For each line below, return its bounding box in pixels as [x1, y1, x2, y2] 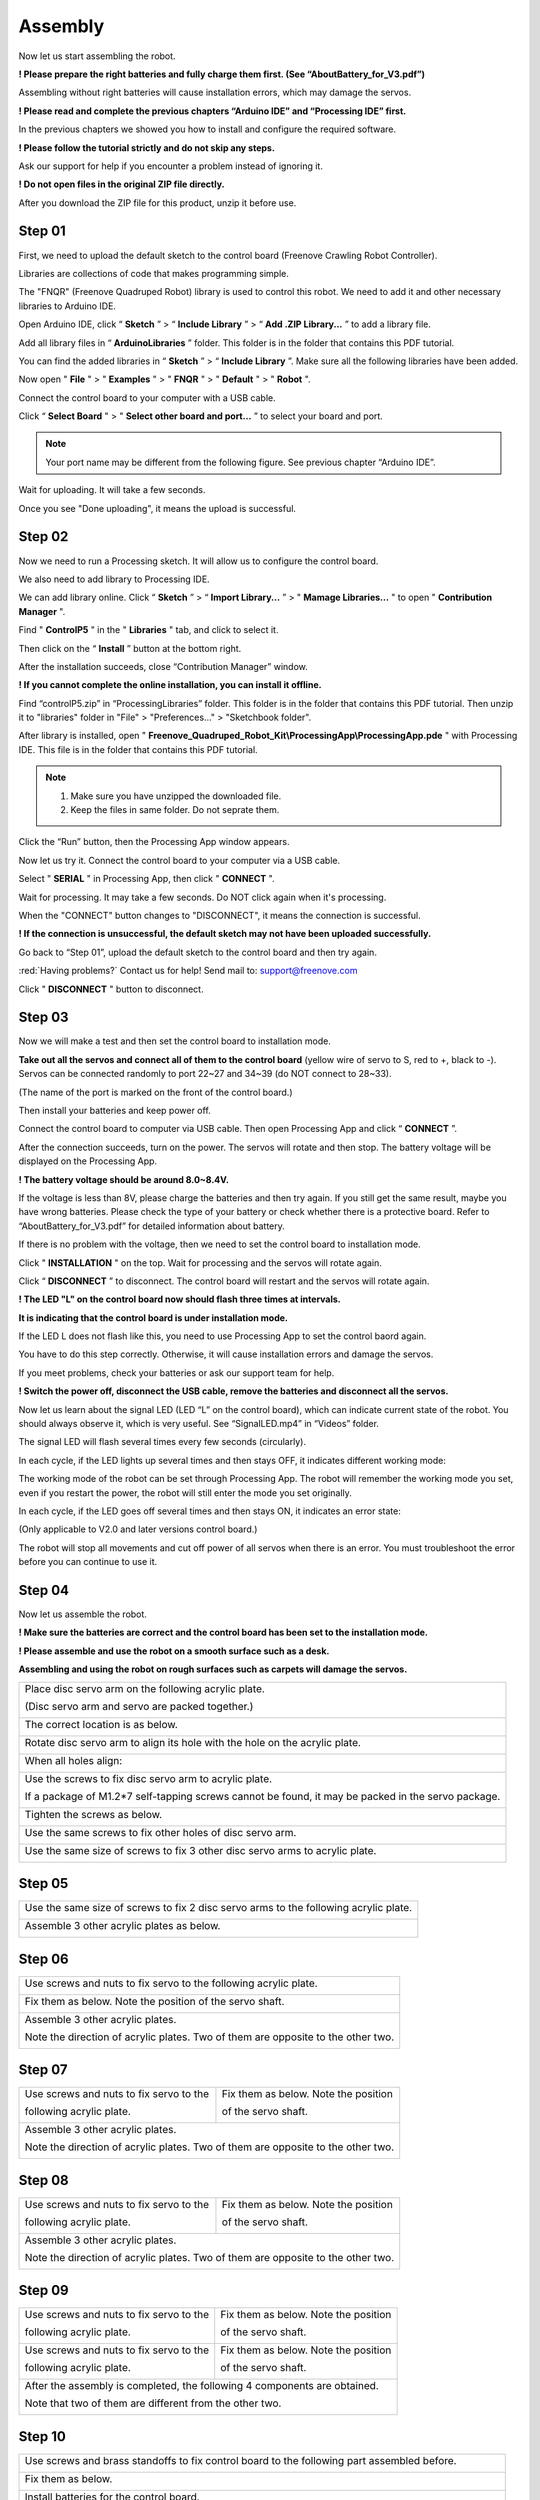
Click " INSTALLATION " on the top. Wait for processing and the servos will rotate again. [18, 1256, 382, 1269]
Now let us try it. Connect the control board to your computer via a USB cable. [18, 854, 340, 866]
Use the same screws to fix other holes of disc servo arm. [24, 1825, 297, 1839]
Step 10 [18, 2428, 67, 2445]
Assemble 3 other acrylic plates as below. [24, 1919, 221, 1933]
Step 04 [18, 1581, 70, 1599]
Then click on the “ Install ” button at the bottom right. [18, 642, 242, 654]
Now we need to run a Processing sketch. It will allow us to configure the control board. [18, 555, 379, 567]
